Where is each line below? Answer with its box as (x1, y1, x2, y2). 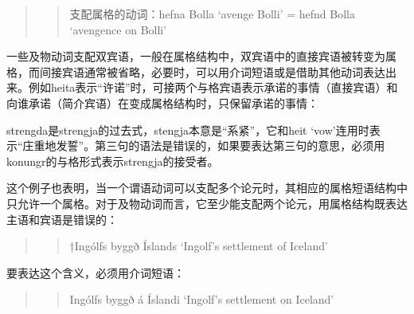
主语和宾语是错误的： (6, 210, 118, 227)
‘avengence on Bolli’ (69, 21, 167, 37)
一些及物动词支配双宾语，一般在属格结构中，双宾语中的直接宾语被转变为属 (6, 48, 396, 65)
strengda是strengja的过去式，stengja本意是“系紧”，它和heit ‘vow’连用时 (6, 121, 369, 138)
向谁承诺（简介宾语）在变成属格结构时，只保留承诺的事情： (6, 94, 318, 111)
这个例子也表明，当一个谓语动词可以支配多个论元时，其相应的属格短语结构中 (6, 179, 408, 196)
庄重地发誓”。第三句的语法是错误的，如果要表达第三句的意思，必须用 (22, 137, 385, 154)
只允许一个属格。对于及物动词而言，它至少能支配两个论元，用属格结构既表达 (6, 194, 408, 211)
